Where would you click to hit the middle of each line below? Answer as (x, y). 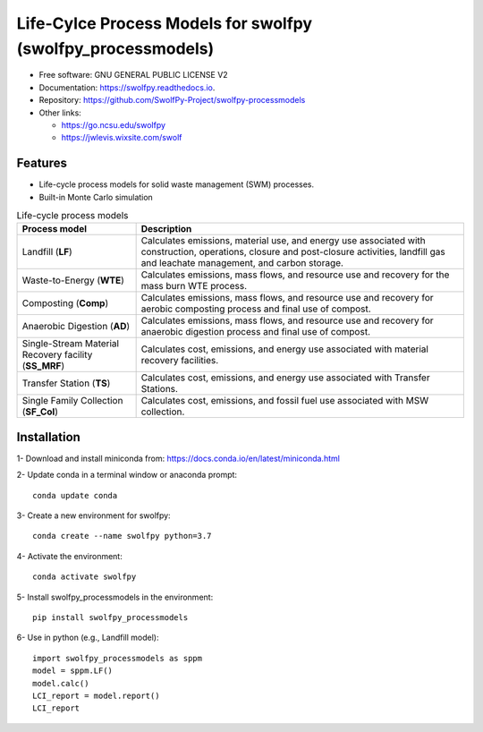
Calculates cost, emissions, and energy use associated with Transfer (285, 378)
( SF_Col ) (40, 412)
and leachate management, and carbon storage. (242, 263)
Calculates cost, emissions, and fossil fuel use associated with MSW (285, 401)
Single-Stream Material (71, 344)
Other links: (60, 113)
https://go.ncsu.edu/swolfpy (113, 124)
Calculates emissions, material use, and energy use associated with (283, 241)
